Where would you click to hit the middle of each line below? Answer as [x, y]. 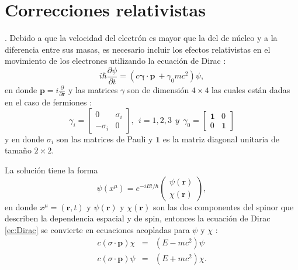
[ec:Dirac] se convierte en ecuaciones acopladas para [97, 229]
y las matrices [93, 89]
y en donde [25, 139]
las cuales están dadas [251, 89]
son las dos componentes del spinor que [223, 206]
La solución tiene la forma [51, 170]
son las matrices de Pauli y [105, 139]
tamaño [18, 150]
